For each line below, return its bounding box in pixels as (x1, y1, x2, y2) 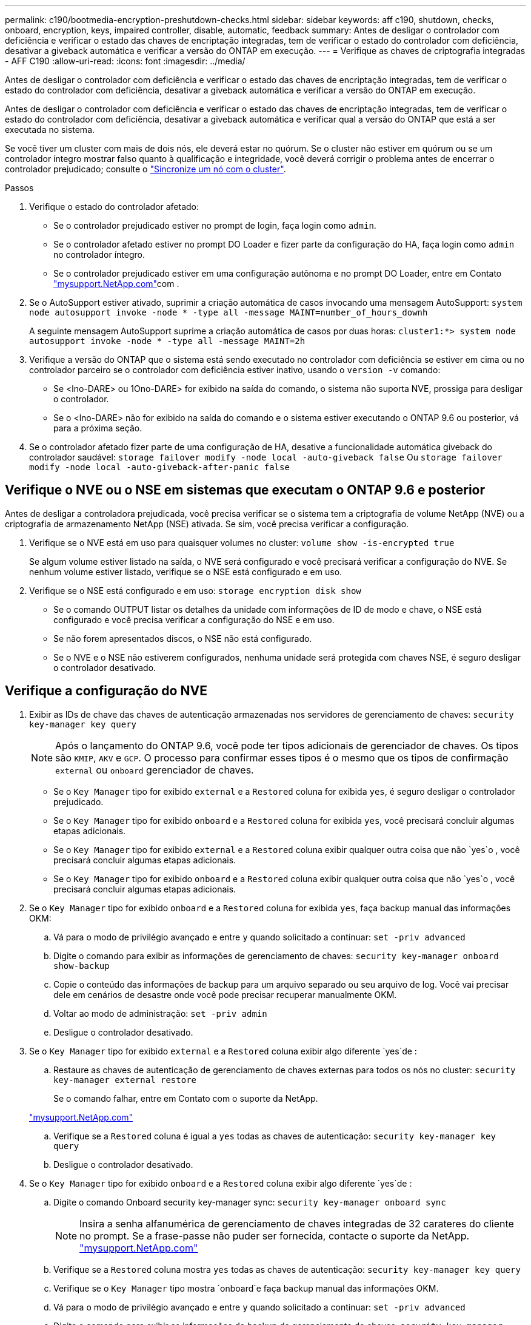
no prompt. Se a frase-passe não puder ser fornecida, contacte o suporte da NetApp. (79, 1229, 470, 1242)
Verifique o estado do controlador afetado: (29, 201, 199, 212)
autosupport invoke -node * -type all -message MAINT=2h (29, 336, 306, 346)
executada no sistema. (5, 124, 95, 135)
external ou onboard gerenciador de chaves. (55, 763, 254, 776)
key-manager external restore (53, 1074, 197, 1085)
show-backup (53, 960, 110, 971)
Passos (5, 183, 34, 193)
